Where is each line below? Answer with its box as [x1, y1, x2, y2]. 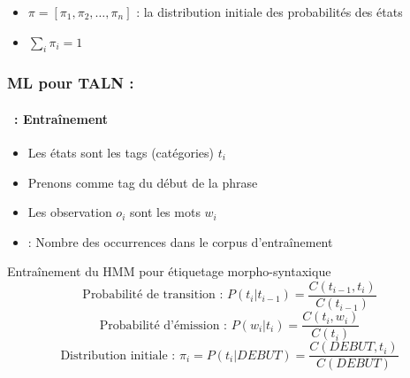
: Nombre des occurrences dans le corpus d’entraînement [27, 232, 333, 251]
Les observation [27, 203, 112, 221]
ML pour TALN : [7, 72, 134, 94]
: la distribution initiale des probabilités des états [136, 3, 403, 20]
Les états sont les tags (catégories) [27, 143, 215, 162]
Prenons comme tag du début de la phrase [27, 173, 258, 191]
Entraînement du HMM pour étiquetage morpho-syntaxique [7, 262, 331, 281]
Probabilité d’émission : [99, 319, 227, 332]
